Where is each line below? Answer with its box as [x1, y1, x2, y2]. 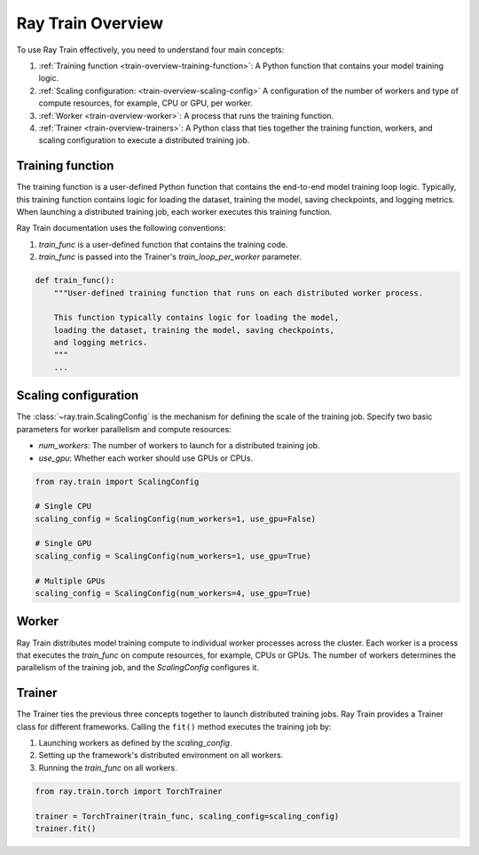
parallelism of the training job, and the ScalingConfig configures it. [16, 662, 259, 673]
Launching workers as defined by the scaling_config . [38, 738, 232, 748]
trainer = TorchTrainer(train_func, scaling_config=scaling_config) [35, 811, 340, 821]
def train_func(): [35, 275, 115, 286]
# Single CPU [35, 502, 92, 511]
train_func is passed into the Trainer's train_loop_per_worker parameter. [38, 251, 302, 262]
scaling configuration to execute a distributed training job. [38, 135, 250, 146]
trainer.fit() [35, 823, 97, 834]
